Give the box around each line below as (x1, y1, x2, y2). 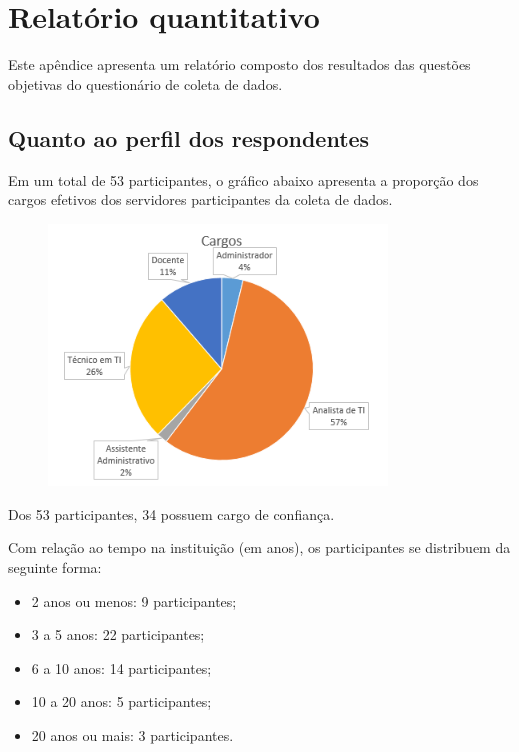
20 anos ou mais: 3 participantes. (31, 724, 234, 745)
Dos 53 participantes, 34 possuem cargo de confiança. (8, 503, 335, 524)
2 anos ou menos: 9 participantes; (31, 590, 237, 611)
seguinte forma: (8, 557, 102, 577)
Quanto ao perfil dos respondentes (8, 122, 370, 153)
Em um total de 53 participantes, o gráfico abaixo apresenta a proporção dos (8, 169, 479, 190)
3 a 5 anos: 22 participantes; (31, 624, 205, 645)
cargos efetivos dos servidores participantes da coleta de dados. (8, 189, 393, 210)
